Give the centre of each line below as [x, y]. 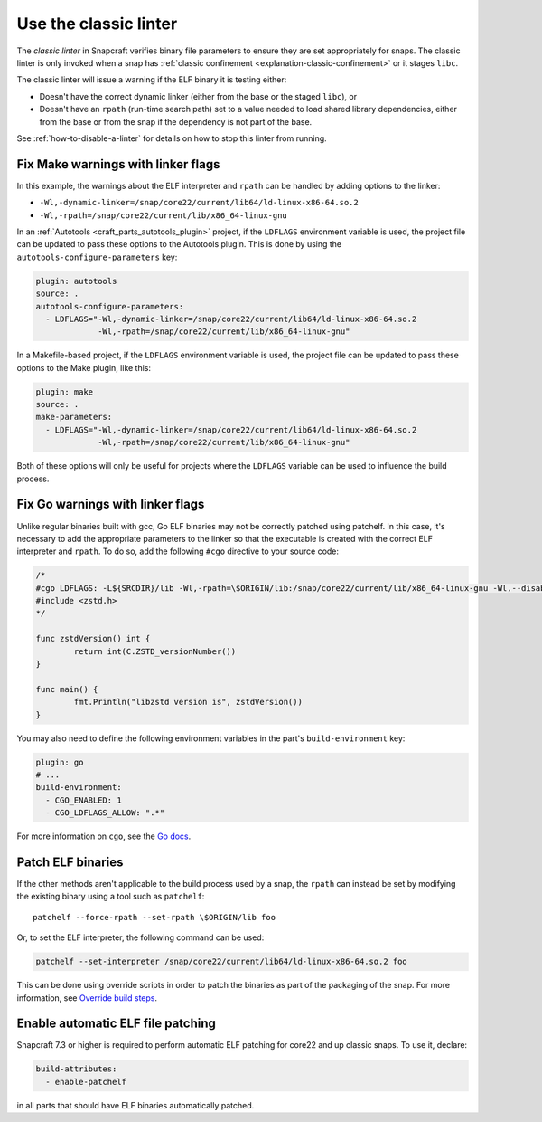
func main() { [67, 689]
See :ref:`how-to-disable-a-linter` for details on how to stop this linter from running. [172, 138]
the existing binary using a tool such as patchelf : [111, 897]
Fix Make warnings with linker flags [118, 164]
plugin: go [60, 762]
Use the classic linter [97, 24]
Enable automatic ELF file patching [117, 1024]
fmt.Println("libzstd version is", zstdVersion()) [188, 702]
